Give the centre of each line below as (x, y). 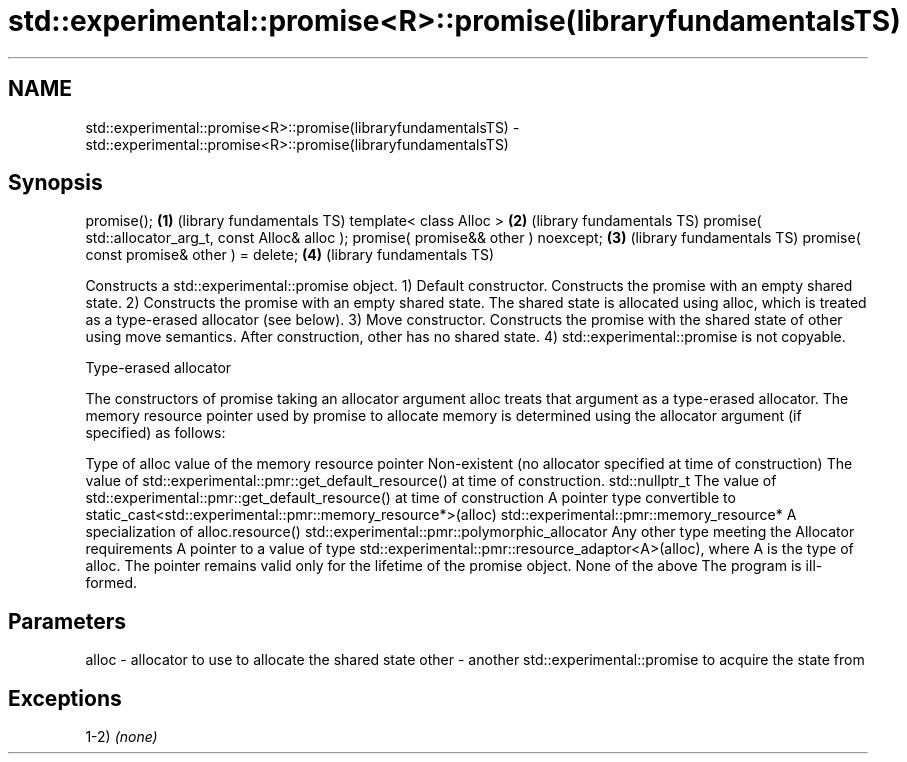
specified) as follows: (155, 433)
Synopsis (55, 183)
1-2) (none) (121, 737)
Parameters (67, 621)
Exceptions (65, 698)
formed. (111, 583)
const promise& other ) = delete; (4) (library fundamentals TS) (290, 255)
